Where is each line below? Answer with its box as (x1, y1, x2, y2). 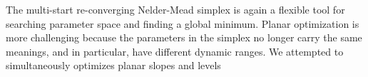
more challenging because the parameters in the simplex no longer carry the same (6, 30, 362, 45)
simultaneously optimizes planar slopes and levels (6, 58, 221, 73)
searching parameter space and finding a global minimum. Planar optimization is (6, 16, 359, 31)
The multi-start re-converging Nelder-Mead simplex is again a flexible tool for (6, 2, 345, 16)
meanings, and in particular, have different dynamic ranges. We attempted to (6, 43, 344, 58)
